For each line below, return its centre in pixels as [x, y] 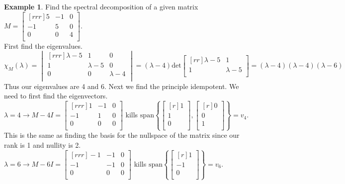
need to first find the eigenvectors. [56, 96]
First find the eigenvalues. [43, 46]
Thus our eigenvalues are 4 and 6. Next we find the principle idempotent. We [122, 86]
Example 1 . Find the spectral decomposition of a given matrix [101, 6]
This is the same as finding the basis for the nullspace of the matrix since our [122, 135]
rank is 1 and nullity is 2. [43, 145]
